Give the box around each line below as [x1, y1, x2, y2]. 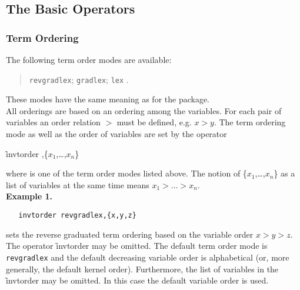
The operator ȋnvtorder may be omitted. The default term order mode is [6, 239, 268, 252]
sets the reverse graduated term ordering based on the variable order [6, 228, 254, 240]
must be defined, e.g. [116, 116, 192, 128]
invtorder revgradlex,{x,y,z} [18, 211, 136, 219]
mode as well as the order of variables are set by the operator [6, 128, 227, 140]
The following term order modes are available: [6, 54, 172, 65]
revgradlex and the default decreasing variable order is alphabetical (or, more [6, 251, 289, 263]
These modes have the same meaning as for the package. [6, 93, 209, 105]
